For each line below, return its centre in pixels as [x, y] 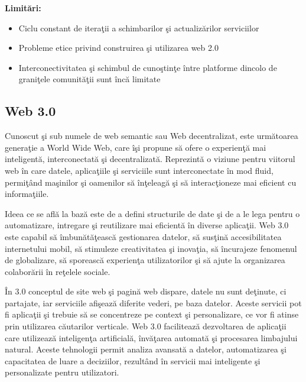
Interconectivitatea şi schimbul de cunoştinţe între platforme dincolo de [148, 67]
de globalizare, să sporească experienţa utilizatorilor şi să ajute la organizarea [145, 260]
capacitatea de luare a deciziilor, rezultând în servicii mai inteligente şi [133, 360]
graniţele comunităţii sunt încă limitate [89, 79]
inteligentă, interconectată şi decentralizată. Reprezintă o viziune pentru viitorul [150, 159]
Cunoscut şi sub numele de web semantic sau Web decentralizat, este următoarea [152, 136]
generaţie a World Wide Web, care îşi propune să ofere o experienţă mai [136, 147]
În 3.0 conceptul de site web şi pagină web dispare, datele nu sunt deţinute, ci [146, 291]
